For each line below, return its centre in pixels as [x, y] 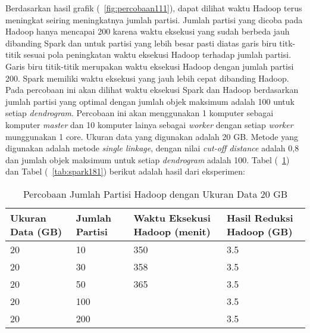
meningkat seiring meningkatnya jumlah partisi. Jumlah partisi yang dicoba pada [154, 19]
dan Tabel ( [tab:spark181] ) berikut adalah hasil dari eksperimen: [125, 171]
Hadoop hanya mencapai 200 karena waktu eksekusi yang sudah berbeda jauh [148, 31]
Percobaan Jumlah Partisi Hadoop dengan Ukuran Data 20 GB [155, 194]
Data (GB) [36, 231]
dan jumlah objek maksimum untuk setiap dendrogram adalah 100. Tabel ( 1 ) [148, 159]
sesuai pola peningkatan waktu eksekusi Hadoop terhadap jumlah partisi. [157, 55]
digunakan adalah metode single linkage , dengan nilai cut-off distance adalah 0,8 [152, 148]
